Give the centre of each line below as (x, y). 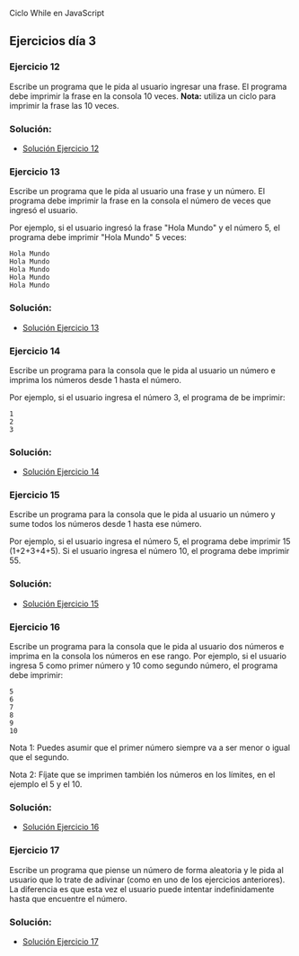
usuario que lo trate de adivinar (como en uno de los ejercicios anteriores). (147, 880)
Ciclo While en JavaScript (57, 13)
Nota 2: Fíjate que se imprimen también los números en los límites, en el (142, 775)
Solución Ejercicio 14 (61, 472)
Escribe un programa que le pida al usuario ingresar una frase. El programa (148, 86)
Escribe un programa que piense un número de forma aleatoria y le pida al (147, 870)
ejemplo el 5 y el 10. (46, 784)
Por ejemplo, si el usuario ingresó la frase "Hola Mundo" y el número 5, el (145, 228)
